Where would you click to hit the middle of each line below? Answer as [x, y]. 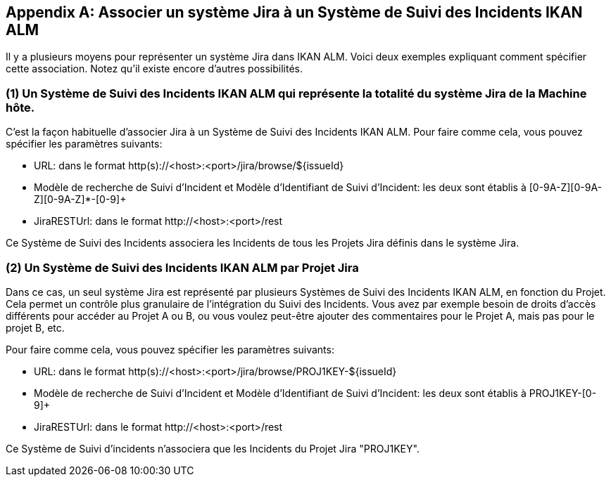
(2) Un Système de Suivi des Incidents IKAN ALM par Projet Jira [182, 267]
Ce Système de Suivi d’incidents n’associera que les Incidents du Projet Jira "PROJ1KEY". [213, 448]
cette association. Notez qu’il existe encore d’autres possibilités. [154, 69]
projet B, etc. [35, 327]
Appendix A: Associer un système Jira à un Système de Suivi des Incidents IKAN [294, 12]
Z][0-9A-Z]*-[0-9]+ [80, 200]
